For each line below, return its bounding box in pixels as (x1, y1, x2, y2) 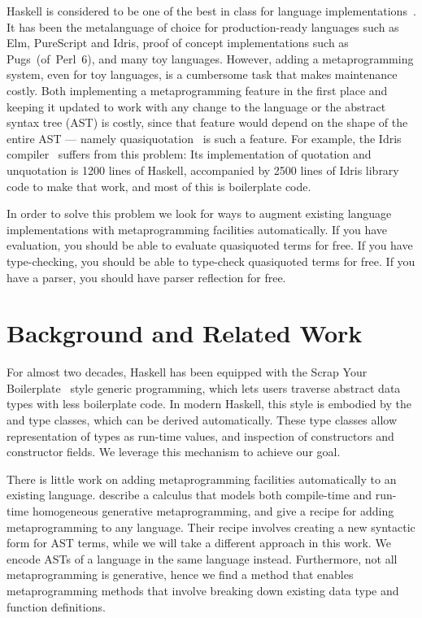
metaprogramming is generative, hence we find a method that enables (7, 566, 354, 583)
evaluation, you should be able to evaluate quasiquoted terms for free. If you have (7, 237, 413, 254)
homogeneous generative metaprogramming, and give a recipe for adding (32, 502, 394, 519)
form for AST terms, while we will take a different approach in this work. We (7, 534, 391, 551)
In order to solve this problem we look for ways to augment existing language (7, 205, 392, 222)
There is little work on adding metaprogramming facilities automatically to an (7, 470, 397, 487)
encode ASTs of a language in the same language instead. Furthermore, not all (7, 550, 398, 567)
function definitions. (7, 598, 106, 615)
